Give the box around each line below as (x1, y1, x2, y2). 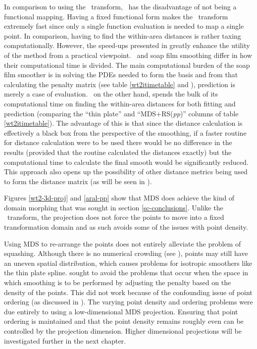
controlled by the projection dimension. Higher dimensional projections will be (4, 326, 242, 336)
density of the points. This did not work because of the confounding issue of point (4, 287, 253, 297)
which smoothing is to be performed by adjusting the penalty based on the (4, 277, 231, 288)
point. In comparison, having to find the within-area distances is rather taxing (4, 30, 241, 41)
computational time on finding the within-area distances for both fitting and (4, 98, 236, 108)
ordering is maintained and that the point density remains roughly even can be (4, 316, 244, 326)
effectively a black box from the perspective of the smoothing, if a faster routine (4, 127, 247, 138)
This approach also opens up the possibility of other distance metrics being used (4, 166, 248, 177)
